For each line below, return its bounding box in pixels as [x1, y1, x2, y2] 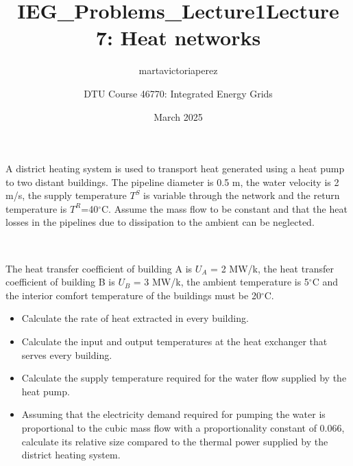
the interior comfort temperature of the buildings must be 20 [5, 288, 261, 302]
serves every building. [21, 347, 112, 362]
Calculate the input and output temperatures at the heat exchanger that [21, 334, 328, 349]
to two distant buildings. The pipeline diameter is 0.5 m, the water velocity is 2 [5, 174, 339, 189]
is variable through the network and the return [143, 188, 340, 202]
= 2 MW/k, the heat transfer [210, 261, 334, 275]
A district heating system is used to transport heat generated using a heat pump [5, 161, 345, 176]
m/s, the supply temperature [5, 188, 127, 202]
